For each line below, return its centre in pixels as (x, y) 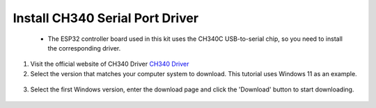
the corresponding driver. (84, 48)
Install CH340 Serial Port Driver (105, 18)
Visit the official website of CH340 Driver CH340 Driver (110, 64)
